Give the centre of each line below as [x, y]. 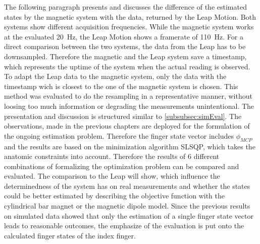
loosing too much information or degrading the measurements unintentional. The [129, 106]
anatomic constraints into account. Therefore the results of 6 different [112, 156]
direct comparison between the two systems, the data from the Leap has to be [125, 46]
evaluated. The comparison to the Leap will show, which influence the [112, 176]
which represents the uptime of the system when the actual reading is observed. [127, 66]
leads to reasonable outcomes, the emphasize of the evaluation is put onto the [124, 226]
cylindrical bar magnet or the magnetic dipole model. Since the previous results [127, 206]
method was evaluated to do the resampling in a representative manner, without [128, 96]
